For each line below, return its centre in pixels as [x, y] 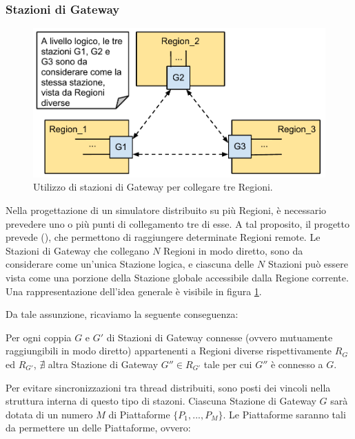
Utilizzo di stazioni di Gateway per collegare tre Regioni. [153, 187]
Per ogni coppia [39, 337]
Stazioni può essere [308, 264]
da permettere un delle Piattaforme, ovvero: [98, 428]
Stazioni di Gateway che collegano [78, 250]
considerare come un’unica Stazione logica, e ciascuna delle [130, 264]
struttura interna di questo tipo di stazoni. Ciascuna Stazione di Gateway [161, 401]
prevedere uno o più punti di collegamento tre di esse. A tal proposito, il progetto [177, 223]
